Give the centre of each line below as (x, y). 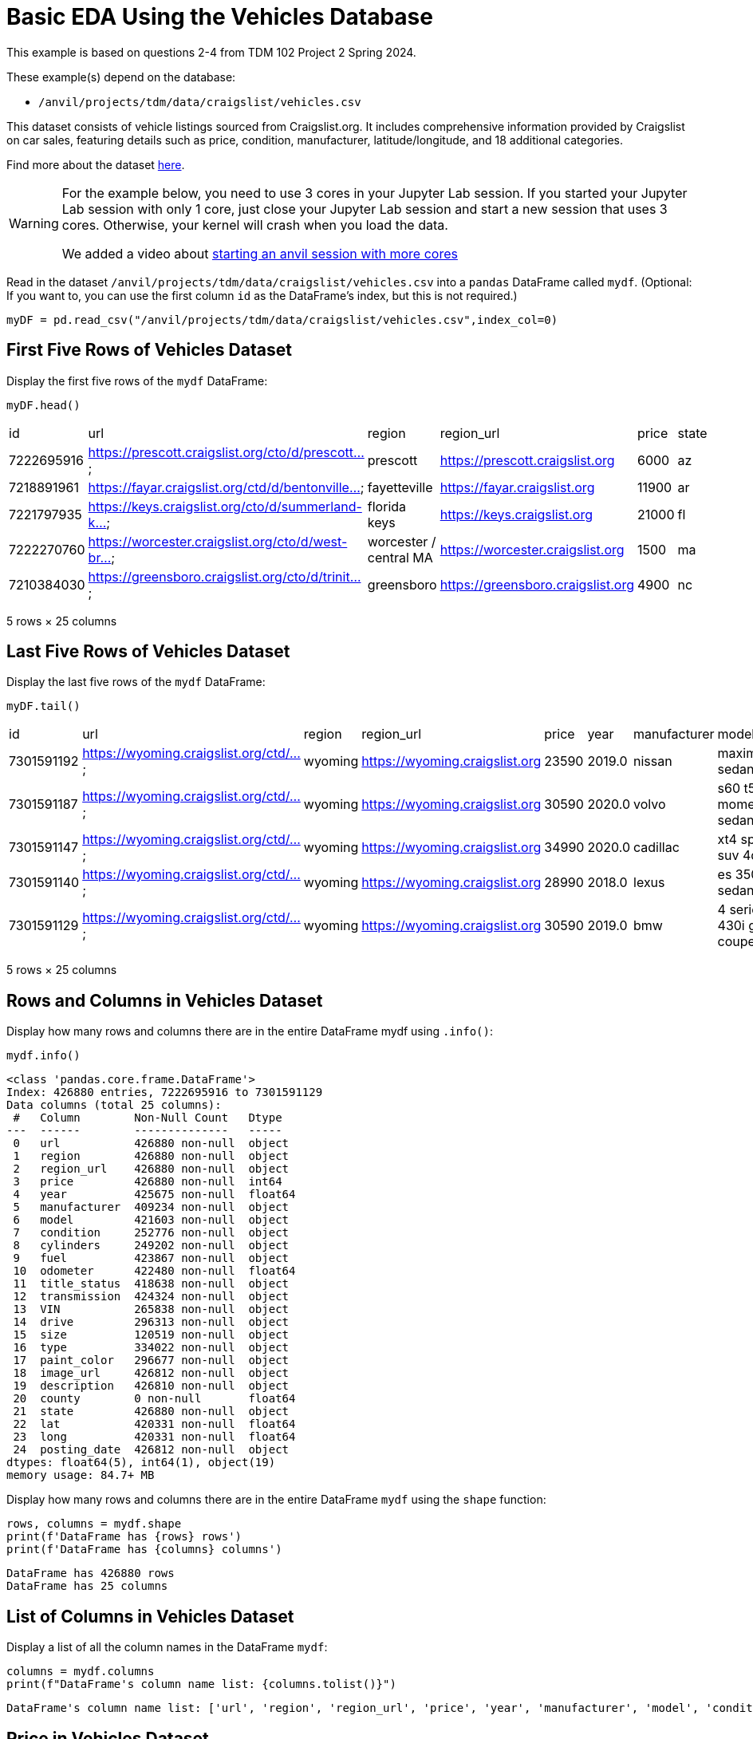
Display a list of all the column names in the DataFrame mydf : (167, 1647)
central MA (400, 557)
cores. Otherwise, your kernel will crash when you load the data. (255, 225)
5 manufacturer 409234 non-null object (151, 1207)
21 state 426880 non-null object (151, 1412)
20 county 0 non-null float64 (154, 1399)
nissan (653, 761)
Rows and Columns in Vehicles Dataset (165, 1000)
